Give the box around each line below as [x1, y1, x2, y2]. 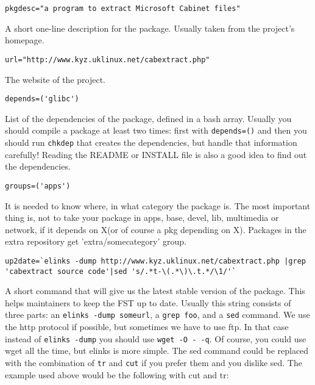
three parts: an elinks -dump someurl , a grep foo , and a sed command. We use [5, 308, 310, 321]
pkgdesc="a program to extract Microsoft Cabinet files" [5, 4, 241, 13]
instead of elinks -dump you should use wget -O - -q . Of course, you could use [5, 332, 306, 345]
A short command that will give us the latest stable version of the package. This [5, 284, 305, 297]
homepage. [5, 34, 44, 46]
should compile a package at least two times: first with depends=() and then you [5, 124, 307, 137]
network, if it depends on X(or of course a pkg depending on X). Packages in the [5, 223, 306, 236]
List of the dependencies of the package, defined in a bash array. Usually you [5, 112, 292, 124]
